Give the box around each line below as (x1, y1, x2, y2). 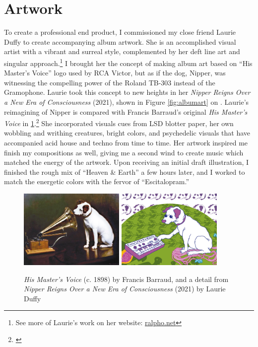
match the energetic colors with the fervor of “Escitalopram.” (4, 176, 190, 187)
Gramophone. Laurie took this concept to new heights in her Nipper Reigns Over (4, 87, 251, 97)
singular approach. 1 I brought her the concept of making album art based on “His (4, 56, 253, 68)
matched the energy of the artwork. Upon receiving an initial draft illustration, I (4, 157, 249, 167)
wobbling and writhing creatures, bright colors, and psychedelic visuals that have (4, 128, 251, 138)
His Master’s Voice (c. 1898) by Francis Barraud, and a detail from (24, 274, 229, 284)
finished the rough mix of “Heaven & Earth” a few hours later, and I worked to (4, 166, 245, 177)
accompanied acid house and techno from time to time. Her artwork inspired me (4, 137, 248, 147)
